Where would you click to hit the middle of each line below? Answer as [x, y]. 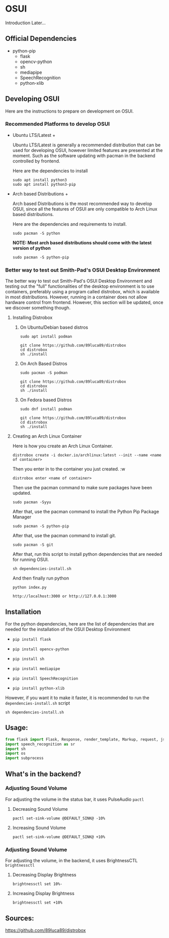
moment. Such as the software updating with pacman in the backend [84, 155]
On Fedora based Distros [46, 400]
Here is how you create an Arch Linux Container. [63, 446]
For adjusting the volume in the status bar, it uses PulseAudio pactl [75, 799]
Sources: [20, 918]
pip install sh [28, 659]
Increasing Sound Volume [39, 827]
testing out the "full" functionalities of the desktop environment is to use [80, 286]
